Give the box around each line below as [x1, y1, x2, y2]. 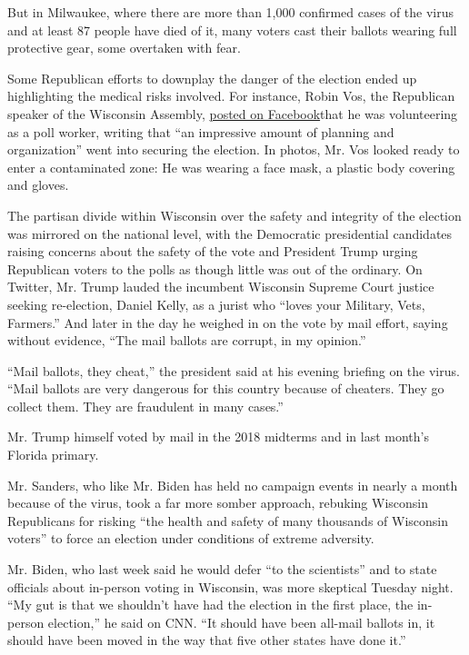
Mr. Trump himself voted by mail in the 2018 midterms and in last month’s [7, 427, 429, 446]
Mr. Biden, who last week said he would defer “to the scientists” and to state [7, 560, 437, 579]
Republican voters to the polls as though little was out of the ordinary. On [7, 259, 423, 278]
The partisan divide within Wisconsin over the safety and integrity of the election [7, 205, 462, 224]
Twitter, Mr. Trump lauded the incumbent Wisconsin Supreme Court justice [7, 277, 434, 296]
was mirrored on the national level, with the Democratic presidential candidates [7, 223, 453, 243]
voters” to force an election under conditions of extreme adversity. [7, 529, 374, 548]
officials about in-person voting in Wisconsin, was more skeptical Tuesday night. [7, 577, 454, 596]
